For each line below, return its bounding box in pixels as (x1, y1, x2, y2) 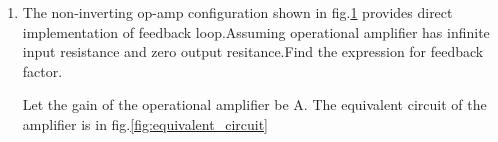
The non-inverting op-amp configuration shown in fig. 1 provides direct (22, 2, 453, 22)
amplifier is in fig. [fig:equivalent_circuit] (22, 113, 268, 134)
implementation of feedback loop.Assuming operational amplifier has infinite (22, 21, 490, 42)
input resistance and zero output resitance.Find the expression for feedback (22, 41, 484, 62)
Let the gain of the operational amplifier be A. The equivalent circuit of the (22, 94, 487, 115)
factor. (22, 60, 63, 81)
